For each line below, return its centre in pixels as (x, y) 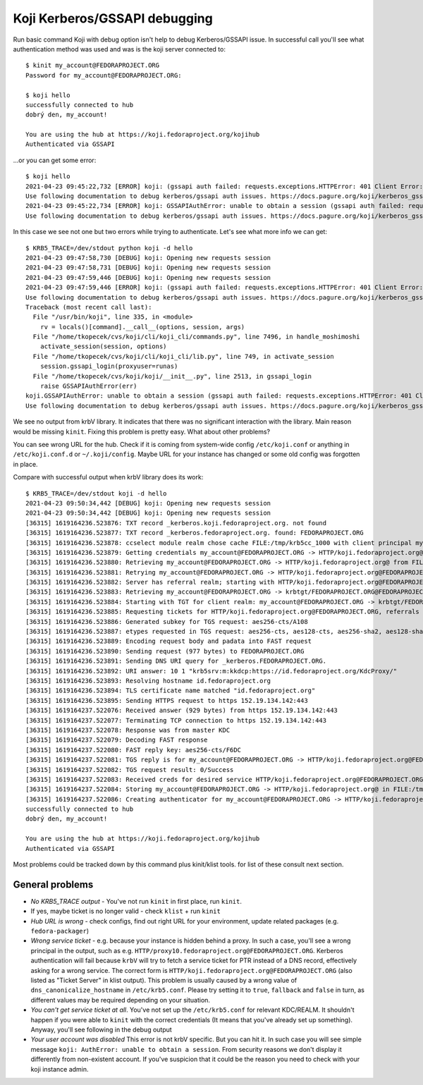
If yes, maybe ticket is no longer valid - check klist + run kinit (126, 911)
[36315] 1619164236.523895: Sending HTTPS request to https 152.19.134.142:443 (167, 700)
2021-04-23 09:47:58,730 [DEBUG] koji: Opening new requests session (148, 258)
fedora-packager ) (60, 931)
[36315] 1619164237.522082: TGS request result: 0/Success (130, 770)
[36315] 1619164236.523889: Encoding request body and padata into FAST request (169, 641)
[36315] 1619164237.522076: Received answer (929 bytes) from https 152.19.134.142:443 (182, 711)
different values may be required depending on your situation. (121, 1000)
